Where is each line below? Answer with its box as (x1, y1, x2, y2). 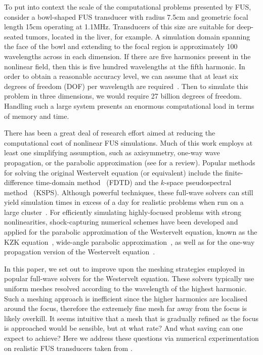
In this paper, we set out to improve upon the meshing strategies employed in (4, 263, 245, 274)
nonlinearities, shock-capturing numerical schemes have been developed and (4, 216, 238, 227)
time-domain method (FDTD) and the (35, 177, 159, 188)
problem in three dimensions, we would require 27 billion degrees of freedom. (4, 91, 242, 101)
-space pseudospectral (164, 177, 232, 188)
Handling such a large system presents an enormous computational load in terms (4, 100, 254, 111)
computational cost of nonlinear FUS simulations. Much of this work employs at (4, 137, 253, 148)
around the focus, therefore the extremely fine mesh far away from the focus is (4, 303, 247, 314)
